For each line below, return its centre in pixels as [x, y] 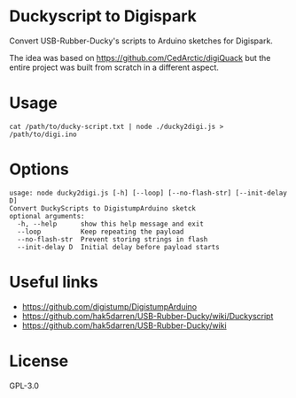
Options [39, 169]
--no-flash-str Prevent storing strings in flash [113, 239]
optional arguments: [47, 216]
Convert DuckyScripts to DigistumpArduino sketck [103, 208]
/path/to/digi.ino [43, 134]
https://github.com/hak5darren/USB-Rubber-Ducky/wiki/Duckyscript [148, 316]
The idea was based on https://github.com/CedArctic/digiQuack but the [140, 57]
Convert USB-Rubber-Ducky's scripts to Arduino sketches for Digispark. [141, 41]
